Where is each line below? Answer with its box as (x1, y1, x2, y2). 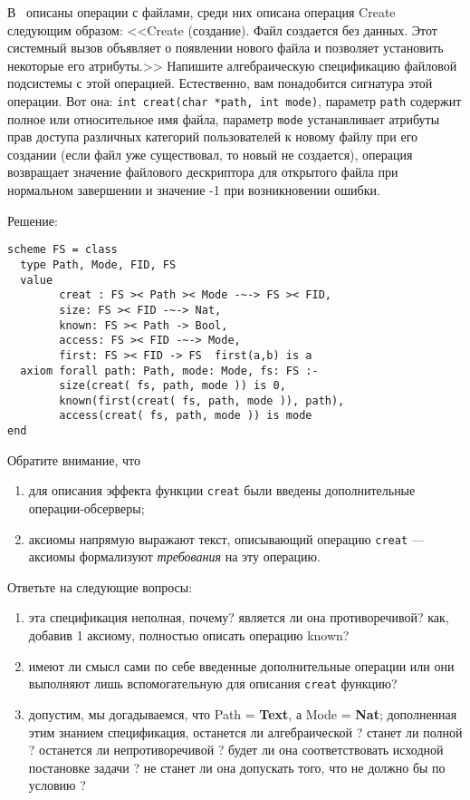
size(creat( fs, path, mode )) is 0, (59, 379, 286, 393)
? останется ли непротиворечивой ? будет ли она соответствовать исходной (28, 740, 444, 759)
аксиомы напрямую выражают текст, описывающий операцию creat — (28, 529, 425, 548)
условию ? (28, 776, 86, 795)
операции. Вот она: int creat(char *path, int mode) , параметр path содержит (7, 91, 462, 110)
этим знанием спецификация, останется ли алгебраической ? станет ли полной (28, 722, 463, 741)
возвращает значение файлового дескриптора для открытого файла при (7, 162, 398, 181)
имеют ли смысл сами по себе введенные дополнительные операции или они (28, 656, 455, 675)
